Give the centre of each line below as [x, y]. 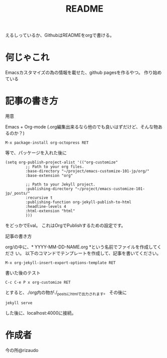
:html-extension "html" [50, 211]
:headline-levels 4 [46, 207]
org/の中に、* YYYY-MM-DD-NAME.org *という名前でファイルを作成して [81, 247]
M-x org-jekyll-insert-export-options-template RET [60, 263]
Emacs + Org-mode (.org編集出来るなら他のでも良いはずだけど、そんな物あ [84, 127]
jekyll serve [19, 303]
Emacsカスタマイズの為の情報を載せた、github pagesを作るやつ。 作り [79, 73]
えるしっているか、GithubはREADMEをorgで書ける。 [60, 35]
